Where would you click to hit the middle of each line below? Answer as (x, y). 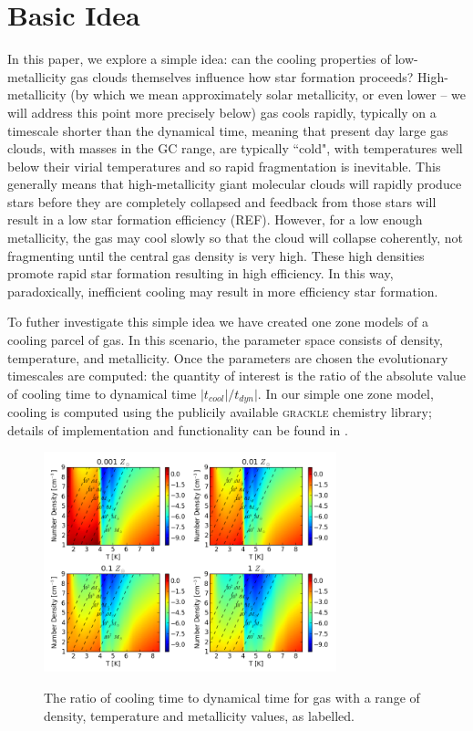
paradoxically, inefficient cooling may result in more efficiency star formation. (223, 291)
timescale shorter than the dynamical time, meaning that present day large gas (228, 130)
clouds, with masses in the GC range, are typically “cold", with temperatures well (235, 148)
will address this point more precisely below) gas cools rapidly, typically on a (222, 112)
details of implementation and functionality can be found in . (178, 429)
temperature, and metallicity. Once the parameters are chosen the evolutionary (228, 357)
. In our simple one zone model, (345, 393)
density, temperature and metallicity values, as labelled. (199, 715)
